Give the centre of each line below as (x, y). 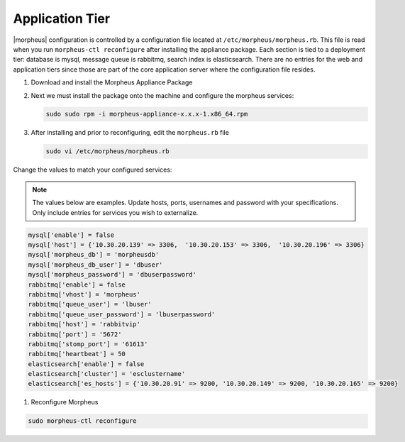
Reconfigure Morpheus (65, 402)
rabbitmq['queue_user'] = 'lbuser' (90, 304)
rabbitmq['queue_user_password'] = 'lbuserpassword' (122, 314)
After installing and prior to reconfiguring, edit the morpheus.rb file (130, 133)
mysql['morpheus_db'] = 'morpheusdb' (94, 255)
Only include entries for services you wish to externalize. (115, 212)
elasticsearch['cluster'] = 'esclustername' (107, 374)
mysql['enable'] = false (71, 235)
